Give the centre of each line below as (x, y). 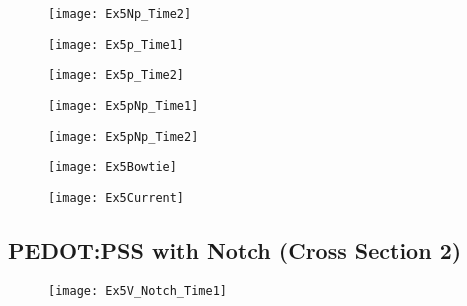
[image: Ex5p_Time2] (116, 75)
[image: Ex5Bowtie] (112, 167)
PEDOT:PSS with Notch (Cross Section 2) (235, 249)
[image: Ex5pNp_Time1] (123, 105)
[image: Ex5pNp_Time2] (123, 136)
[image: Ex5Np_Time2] (120, 14)
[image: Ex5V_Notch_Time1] (137, 290)
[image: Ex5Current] (116, 197)
